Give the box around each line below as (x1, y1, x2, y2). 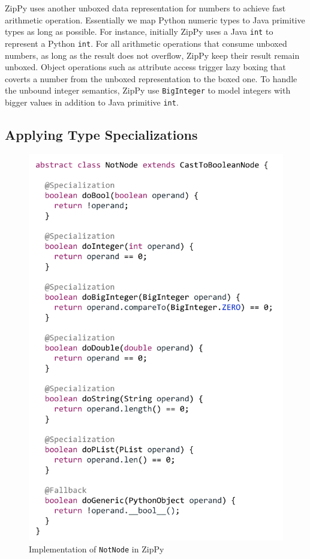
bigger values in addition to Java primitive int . (5, 95, 179, 108)
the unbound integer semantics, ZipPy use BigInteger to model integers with (5, 84, 291, 97)
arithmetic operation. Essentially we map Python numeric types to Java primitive (5, 13, 305, 26)
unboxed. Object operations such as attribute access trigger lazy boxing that (5, 61, 286, 73)
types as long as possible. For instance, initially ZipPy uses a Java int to (5, 25, 273, 38)
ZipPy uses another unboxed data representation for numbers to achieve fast (5, 2, 286, 14)
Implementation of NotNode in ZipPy (29, 542, 164, 555)
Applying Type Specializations (5, 125, 198, 143)
